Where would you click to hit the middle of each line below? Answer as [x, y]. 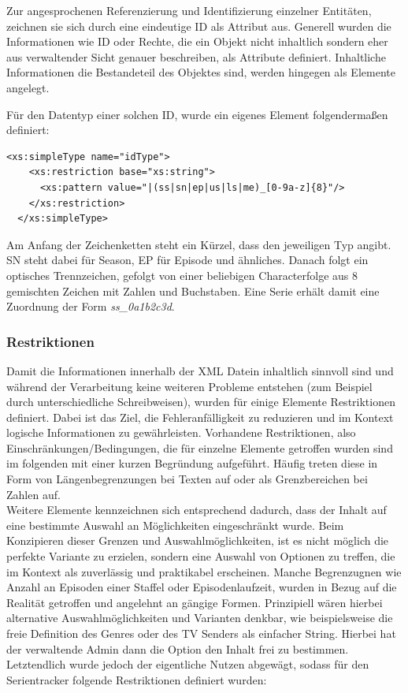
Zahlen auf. [33, 494]
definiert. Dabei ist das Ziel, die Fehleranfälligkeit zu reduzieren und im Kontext [200, 417]
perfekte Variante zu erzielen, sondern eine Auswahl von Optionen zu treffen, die [201, 556]
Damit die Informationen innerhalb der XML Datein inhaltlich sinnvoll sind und [200, 370]
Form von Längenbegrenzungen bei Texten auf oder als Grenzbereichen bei [187, 479]
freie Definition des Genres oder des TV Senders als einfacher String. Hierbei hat [201, 633]
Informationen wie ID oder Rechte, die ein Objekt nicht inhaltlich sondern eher [197, 41]
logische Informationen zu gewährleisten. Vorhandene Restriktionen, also [181, 432]
